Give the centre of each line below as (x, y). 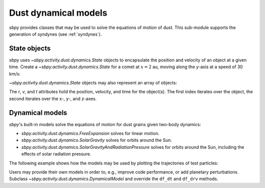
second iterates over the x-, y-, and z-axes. (53, 99)
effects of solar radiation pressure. (56, 154)
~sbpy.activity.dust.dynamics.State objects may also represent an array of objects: (93, 83)
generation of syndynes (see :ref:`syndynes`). (55, 34)
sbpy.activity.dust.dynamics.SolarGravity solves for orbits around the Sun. (97, 140)
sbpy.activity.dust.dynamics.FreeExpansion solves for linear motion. (90, 134)
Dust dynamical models (58, 13)
